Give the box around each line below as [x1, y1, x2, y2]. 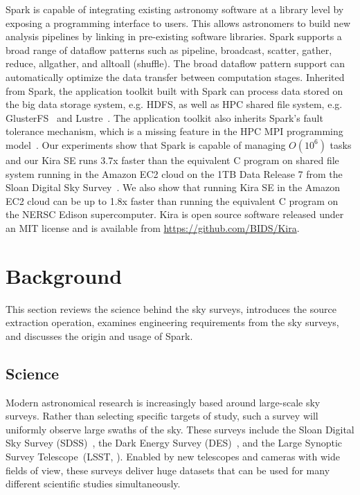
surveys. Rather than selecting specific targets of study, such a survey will [6, 408, 318, 423]
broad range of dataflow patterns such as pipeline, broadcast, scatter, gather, [6, 42, 332, 57]
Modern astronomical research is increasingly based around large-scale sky [6, 395, 321, 409]
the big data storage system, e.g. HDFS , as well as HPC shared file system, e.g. [6, 97, 343, 111]
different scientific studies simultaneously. [6, 476, 181, 491]
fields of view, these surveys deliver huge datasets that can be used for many [6, 462, 330, 477]
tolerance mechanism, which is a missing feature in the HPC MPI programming [6, 124, 343, 138]
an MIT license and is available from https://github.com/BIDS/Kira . [6, 220, 300, 235]
